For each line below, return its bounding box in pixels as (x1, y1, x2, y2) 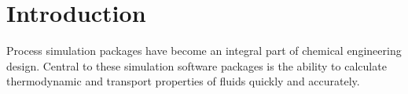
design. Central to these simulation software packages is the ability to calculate (6, 57, 387, 74)
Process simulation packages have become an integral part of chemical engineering (6, 42, 402, 59)
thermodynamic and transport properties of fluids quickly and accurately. (6, 73, 360, 89)
